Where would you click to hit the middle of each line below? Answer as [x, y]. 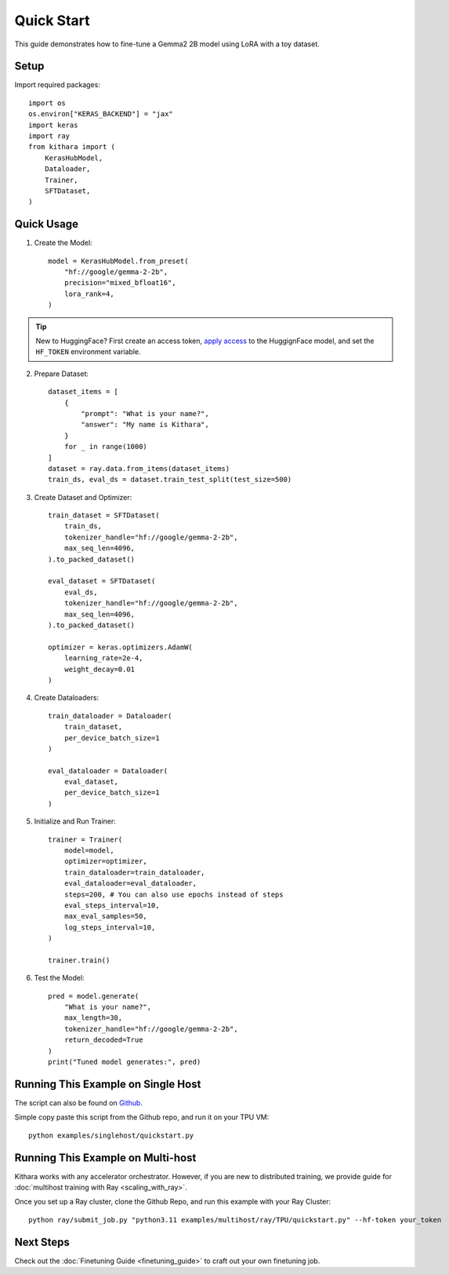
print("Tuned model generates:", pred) [125, 1062]
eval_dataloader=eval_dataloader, [130, 884]
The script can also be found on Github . [78, 1102]
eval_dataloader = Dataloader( [108, 771]
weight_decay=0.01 [100, 669]
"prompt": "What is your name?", [145, 413]
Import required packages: [58, 85]
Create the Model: [63, 243]
